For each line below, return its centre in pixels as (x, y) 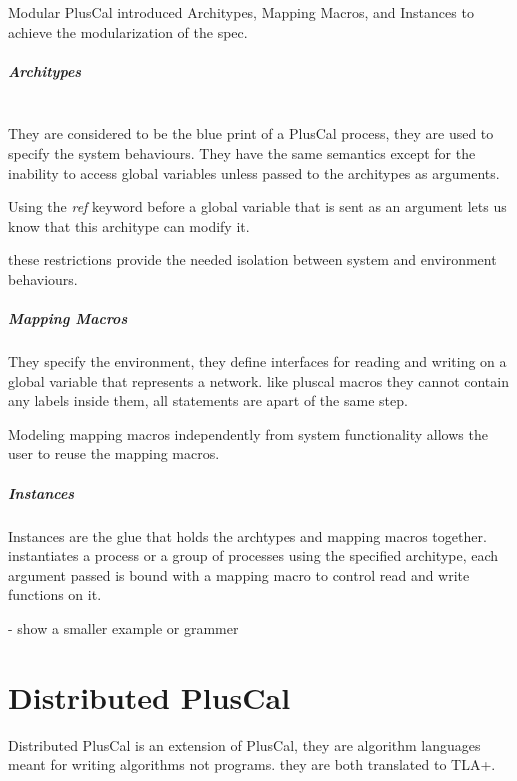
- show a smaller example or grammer (123, 627)
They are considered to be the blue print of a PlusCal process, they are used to (251, 133)
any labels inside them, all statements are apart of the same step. (208, 400)
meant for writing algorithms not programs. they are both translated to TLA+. (252, 764)
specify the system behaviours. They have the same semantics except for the (242, 152)
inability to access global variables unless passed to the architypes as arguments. (254, 172)
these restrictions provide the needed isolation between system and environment (252, 259)
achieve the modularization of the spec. (128, 31)
